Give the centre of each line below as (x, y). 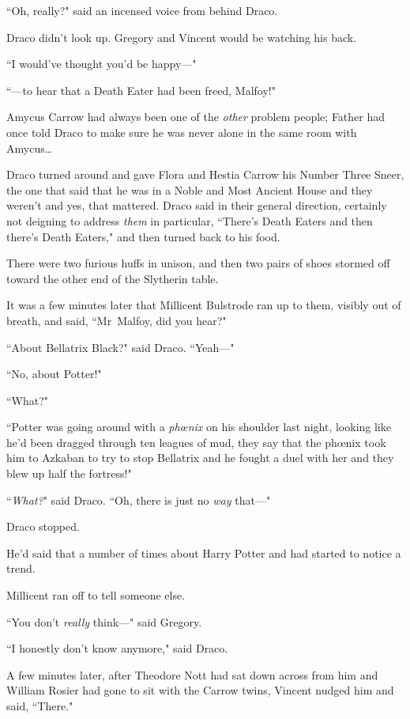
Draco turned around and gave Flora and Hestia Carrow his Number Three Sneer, (205, 174)
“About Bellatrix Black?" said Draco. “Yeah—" (120, 347)
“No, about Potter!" (54, 374)
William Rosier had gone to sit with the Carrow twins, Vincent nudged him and (200, 690)
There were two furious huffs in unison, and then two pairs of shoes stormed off (198, 263)
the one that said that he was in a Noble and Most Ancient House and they (190, 189)
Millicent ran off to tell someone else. (96, 595)
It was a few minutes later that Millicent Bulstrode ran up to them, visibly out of (204, 305)
